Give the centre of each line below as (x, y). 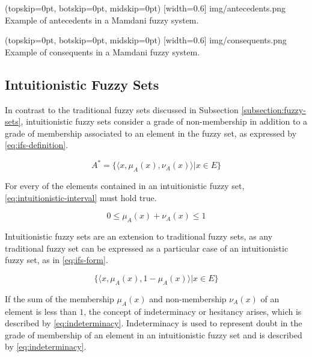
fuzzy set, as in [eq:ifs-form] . (57, 260)
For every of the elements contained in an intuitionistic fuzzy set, (125, 186)
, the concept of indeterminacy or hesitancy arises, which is (193, 311)
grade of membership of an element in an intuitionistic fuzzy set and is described (154, 334)
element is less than (41, 311)
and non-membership (188, 298)
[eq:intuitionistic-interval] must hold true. (81, 197)
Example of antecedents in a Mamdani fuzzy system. (102, 20)
